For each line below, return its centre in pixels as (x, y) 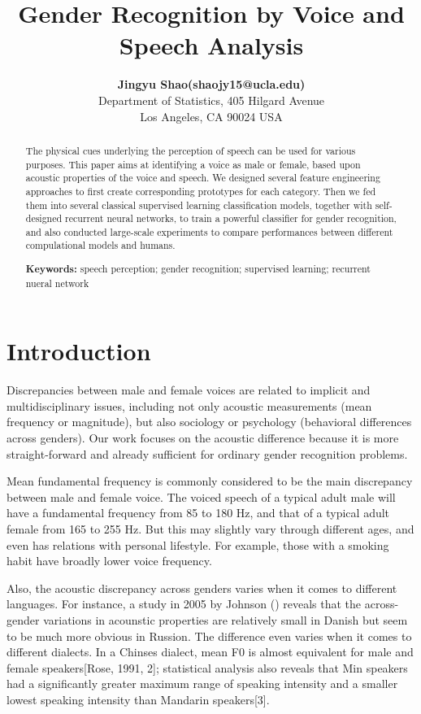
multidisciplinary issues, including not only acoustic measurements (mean (189, 405)
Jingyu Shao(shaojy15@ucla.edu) (211, 84)
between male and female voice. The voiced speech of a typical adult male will (201, 496)
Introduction (79, 351)
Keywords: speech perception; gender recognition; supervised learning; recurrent (198, 269)
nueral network (57, 283)
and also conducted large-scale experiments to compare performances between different (209, 231)
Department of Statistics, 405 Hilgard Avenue (211, 100)
